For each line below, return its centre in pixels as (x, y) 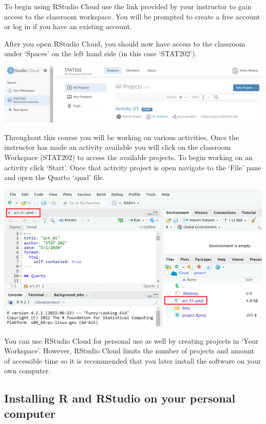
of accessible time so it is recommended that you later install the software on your (133, 360)
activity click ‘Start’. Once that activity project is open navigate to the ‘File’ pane (133, 167)
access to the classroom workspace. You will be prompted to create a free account (132, 16)
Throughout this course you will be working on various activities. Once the (121, 137)
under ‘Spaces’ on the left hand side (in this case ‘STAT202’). (101, 53)
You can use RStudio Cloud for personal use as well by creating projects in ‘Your (131, 340)
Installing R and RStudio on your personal (120, 398)
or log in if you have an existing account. (68, 26)
